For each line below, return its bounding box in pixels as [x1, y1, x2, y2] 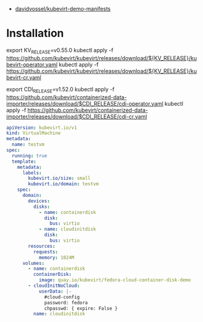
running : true [12, 152, 47, 159]
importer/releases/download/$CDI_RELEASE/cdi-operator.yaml [6, 100, 164, 107]
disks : [33, 204, 50, 210]
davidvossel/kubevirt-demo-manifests [15, 5, 111, 12]
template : [12, 158, 36, 165]
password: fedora [44, 300, 88, 306]
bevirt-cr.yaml [6, 74, 41, 81]
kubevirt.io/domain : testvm [28, 181, 99, 187]
